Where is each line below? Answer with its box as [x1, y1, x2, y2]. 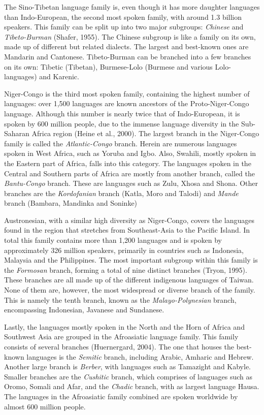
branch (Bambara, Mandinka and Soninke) [4, 198, 138, 208]
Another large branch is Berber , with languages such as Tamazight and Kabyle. [4, 361, 251, 372]
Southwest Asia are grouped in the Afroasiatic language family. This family [4, 331, 239, 342]
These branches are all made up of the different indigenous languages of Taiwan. [4, 274, 254, 285]
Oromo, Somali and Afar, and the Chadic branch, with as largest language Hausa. [4, 381, 259, 392]
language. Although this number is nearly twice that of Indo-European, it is [4, 108, 240, 118]
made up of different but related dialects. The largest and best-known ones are [4, 41, 249, 52]
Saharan [4, 128, 29, 139]
